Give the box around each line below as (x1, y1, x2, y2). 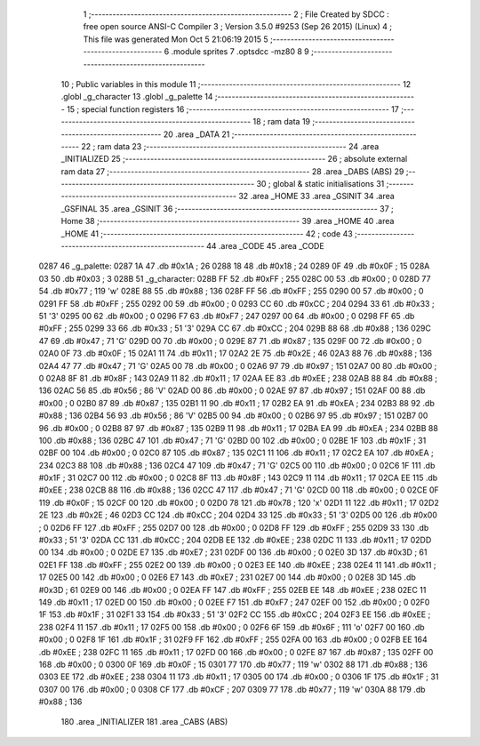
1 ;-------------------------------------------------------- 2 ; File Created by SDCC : (83, 9, 390, 20)
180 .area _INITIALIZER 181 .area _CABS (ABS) (60, 717, 228, 727)
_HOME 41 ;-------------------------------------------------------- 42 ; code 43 (60, 228, 353, 239)
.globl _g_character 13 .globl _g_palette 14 (60, 92, 213, 102)
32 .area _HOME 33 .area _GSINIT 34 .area (238, 191, 395, 202)
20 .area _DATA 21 (163, 129, 230, 140)
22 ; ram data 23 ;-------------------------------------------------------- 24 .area (81, 140, 380, 151)
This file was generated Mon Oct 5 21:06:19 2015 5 (83, 34, 268, 44)
